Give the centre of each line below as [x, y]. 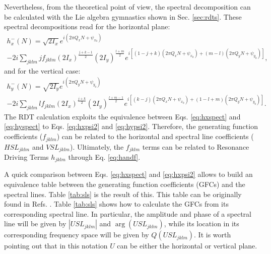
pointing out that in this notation [56, 246]
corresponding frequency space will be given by [77, 235]
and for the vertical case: [42, 70]
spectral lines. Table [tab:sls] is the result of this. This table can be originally [123, 194]
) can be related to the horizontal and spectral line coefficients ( [155, 136]
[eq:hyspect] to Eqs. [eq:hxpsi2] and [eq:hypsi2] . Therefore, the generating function [131, 126]
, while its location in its [201, 224]
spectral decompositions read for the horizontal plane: [87, 26]
